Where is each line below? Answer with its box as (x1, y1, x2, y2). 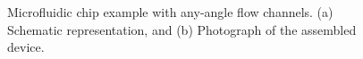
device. (7, 38, 45, 56)
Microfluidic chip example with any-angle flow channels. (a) (7, 3, 333, 21)
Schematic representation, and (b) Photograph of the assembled (7, 20, 357, 38)
